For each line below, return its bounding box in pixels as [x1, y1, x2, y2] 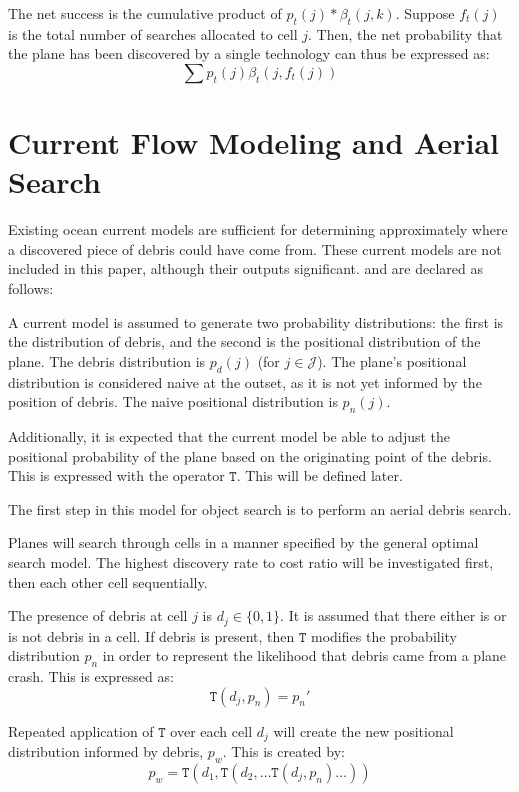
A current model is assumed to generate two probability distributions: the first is [8, 311, 504, 332]
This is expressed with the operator [8, 465, 225, 486]
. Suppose [395, 3, 455, 23]
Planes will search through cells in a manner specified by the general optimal [8, 532, 479, 553]
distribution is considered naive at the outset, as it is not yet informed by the [8, 371, 482, 392]
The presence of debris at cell [8, 605, 188, 626]
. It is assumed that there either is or [280, 605, 507, 626]
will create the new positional [273, 720, 454, 741]
